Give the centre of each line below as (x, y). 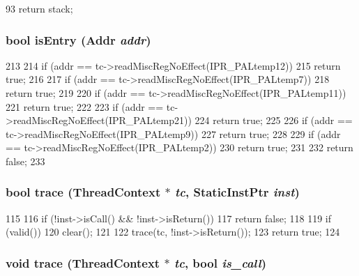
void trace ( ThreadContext (83, 262)
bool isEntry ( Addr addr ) (78, 39)
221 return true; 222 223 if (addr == (85, 106)
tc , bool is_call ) (220, 262)
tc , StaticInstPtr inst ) (237, 192)
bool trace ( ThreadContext (83, 192)
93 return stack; (39, 8)
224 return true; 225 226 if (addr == (274, 120)
